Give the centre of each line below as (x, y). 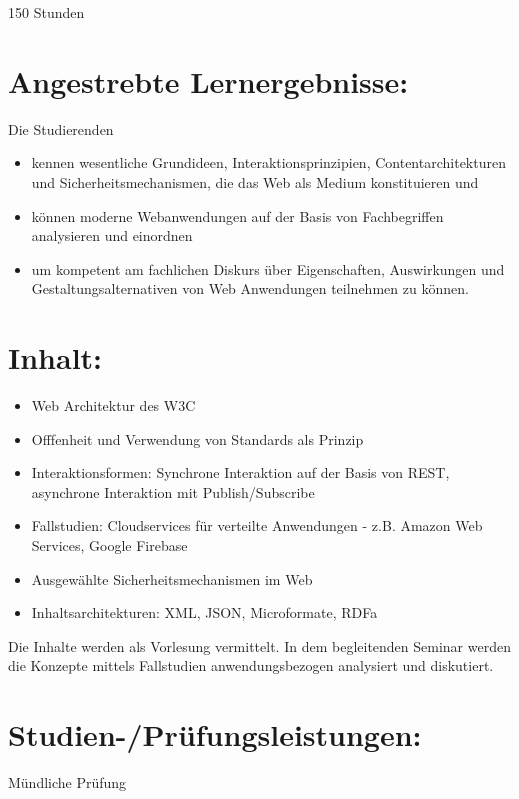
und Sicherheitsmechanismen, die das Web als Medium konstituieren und (255, 181)
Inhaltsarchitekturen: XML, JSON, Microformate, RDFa (204, 612)
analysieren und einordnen (112, 235)
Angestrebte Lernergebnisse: (208, 80)
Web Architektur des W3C (113, 405)
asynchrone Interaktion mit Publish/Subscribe (173, 491)
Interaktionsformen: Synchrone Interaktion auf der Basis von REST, (240, 472)
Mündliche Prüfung (67, 782)
